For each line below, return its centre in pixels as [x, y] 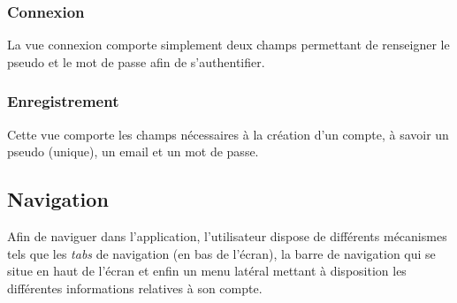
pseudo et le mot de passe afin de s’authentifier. [136, 61]
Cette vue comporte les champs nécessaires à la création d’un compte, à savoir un [228, 134]
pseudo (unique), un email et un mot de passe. [133, 151]
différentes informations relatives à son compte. [135, 288]
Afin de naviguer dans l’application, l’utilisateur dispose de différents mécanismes [227, 236]
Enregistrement [63, 101]
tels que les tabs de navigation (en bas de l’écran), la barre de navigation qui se [221, 253]
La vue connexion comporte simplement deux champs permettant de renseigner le [228, 45]
